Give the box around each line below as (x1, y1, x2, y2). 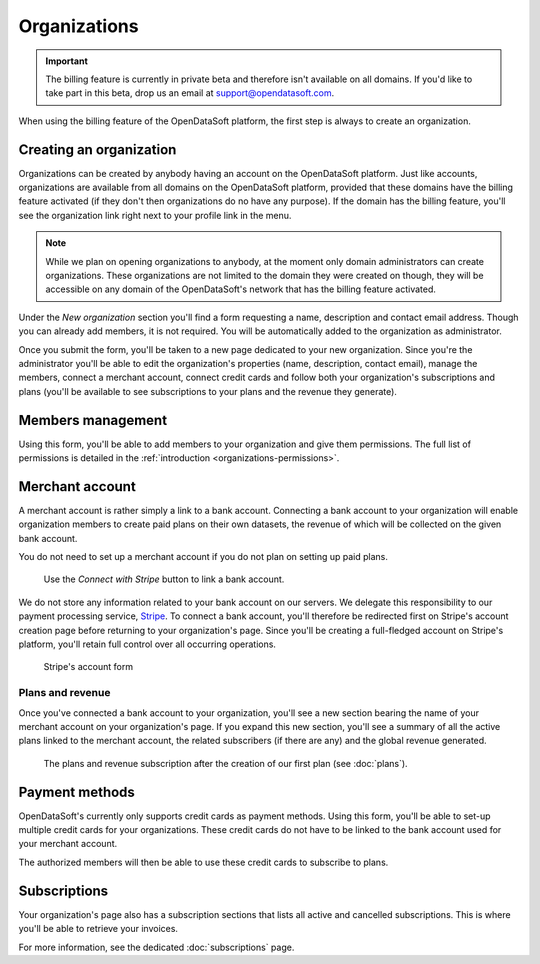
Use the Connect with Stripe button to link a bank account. (43, 573, 285, 585)
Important (45, 55, 89, 67)
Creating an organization (18, 141, 177, 158)
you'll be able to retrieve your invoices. (18, 923, 179, 935)
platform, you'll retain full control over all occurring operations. (18, 638, 277, 650)
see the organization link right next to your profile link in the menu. (18, 209, 292, 221)
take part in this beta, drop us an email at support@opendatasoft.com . (45, 87, 335, 99)
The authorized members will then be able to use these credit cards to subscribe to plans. (18, 856, 389, 868)
